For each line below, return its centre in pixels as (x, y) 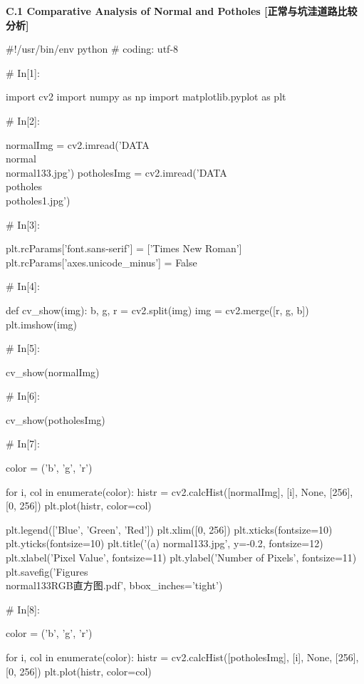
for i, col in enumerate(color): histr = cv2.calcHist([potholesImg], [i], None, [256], (182, 657)
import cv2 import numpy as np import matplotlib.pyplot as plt (146, 97)
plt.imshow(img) (42, 324)
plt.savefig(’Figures (47, 571)
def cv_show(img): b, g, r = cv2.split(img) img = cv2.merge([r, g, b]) (157, 310)
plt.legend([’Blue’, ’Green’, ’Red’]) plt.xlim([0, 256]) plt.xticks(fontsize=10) (169, 529)
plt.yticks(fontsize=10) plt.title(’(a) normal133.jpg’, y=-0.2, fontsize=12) (165, 543)
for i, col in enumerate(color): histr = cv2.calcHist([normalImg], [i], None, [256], (180, 491)
